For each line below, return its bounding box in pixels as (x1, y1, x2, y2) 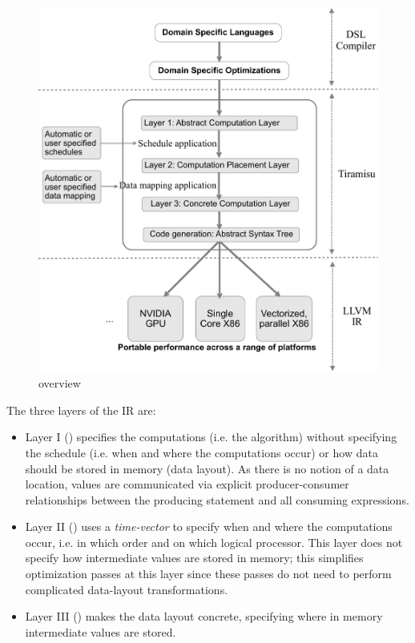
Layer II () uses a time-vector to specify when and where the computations (25, 518, 393, 535)
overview (38, 375, 81, 392)
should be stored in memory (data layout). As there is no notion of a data (25, 460, 389, 476)
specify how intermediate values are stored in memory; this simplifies (25, 549, 364, 566)
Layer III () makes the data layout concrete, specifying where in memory (25, 608, 383, 625)
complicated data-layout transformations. (25, 581, 228, 597)
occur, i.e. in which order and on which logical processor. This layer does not (25, 533, 403, 550)
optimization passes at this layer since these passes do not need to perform (25, 565, 392, 582)
